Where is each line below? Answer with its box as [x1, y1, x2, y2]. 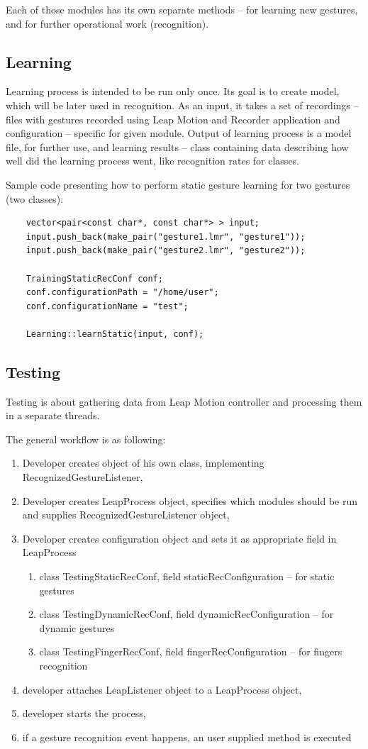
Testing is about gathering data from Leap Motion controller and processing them [6, 394, 362, 409]
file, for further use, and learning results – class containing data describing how [6, 139, 349, 154]
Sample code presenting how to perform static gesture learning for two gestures [6, 177, 350, 192]
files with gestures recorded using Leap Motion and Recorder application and [6, 111, 340, 126]
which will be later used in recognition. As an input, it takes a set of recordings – [6, 97, 359, 112]
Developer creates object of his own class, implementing [22, 455, 264, 470]
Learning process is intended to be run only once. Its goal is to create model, [6, 84, 340, 99]
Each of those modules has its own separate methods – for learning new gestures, [6, 2, 358, 16]
